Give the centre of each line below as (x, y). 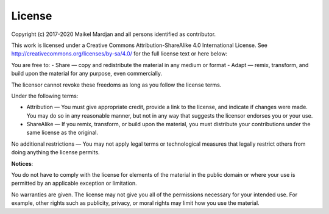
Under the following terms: (45, 96)
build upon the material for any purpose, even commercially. (87, 74)
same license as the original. (62, 133)
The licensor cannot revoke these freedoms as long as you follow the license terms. (116, 85)
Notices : (22, 163)
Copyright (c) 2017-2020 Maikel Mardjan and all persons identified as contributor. (114, 34)
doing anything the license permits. (55, 152)
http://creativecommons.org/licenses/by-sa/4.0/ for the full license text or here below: (119, 54)
